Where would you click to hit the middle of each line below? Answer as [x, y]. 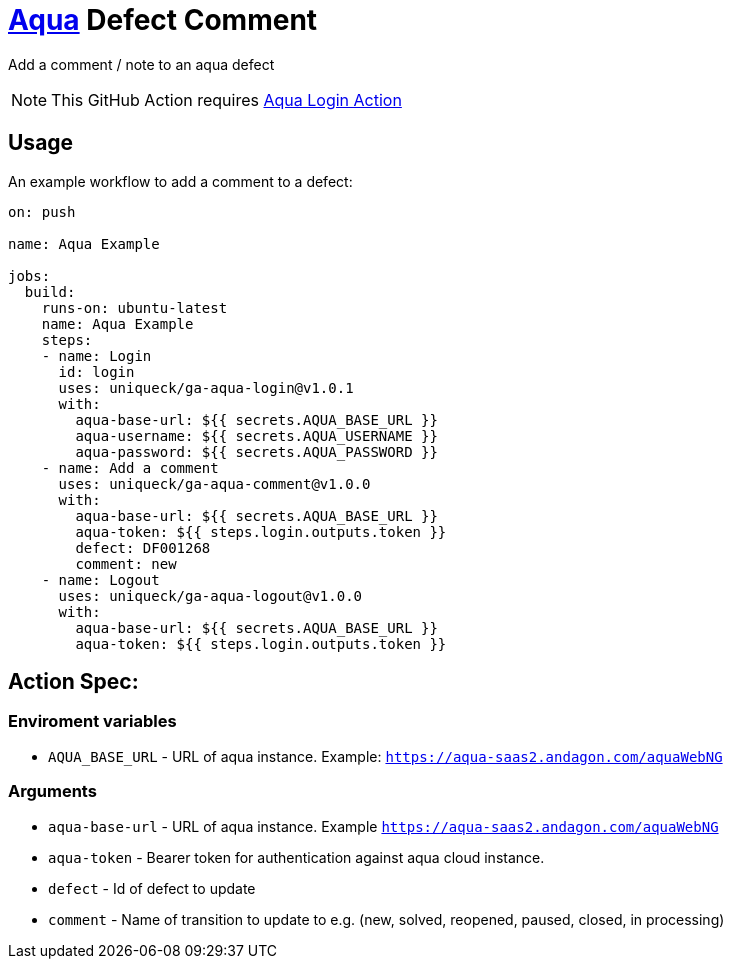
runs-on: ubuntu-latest [134, 307]
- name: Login [96, 355]
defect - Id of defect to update [152, 888]
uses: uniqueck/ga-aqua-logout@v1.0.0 [210, 595]
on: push [42, 211]
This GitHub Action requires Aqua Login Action [226, 99]
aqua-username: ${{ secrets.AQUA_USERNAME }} [256, 435]
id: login [96, 371]
